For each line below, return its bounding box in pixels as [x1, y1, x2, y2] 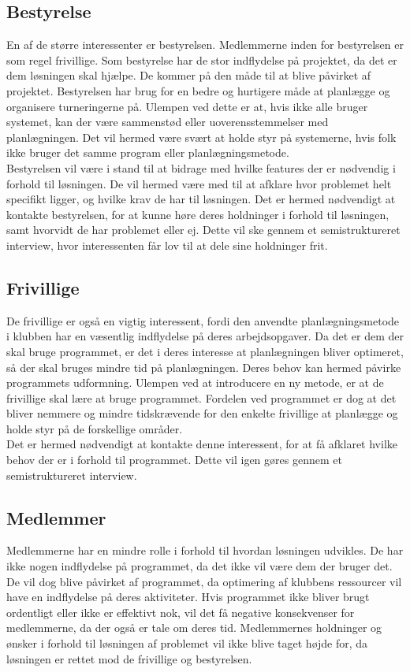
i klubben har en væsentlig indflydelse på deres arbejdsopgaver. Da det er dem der [6, 328, 404, 344]
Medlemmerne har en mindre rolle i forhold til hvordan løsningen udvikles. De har [6, 542, 404, 559]
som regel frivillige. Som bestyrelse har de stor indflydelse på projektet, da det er [6, 51, 397, 68]
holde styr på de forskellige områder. [6, 420, 183, 436]
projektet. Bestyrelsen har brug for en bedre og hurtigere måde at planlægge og [6, 82, 390, 98]
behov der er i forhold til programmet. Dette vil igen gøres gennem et [6, 451, 342, 468]
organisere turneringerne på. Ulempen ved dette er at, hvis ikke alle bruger [6, 98, 368, 114]
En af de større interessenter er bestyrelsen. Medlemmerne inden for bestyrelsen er [6, 36, 404, 53]
